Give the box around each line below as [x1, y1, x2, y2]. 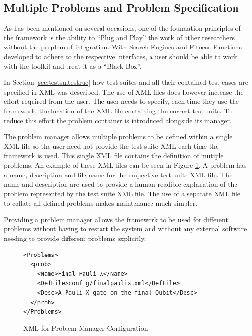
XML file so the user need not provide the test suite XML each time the [4, 141, 219, 151]
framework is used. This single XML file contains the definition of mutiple [4, 150, 224, 160]
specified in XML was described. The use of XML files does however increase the [4, 86, 244, 96]
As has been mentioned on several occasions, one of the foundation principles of [4, 23, 241, 33]
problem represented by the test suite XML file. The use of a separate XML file [4, 188, 240, 198]
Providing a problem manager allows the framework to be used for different [4, 214, 228, 224]
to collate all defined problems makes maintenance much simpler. [4, 198, 198, 208]
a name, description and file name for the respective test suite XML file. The [4, 169, 233, 179]
